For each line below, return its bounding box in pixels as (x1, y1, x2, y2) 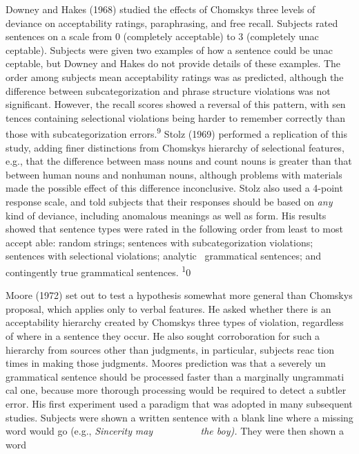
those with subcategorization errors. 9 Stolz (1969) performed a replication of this (6, 125, 347, 140)
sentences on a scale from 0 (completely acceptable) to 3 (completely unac (6, 29, 319, 44)
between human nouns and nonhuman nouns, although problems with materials (6, 167, 342, 181)
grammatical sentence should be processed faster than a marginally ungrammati (6, 369, 345, 383)
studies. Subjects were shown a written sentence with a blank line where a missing (6, 410, 353, 424)
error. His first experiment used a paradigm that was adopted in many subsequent (6, 396, 353, 410)
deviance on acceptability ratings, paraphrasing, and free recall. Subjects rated (6, 15, 338, 30)
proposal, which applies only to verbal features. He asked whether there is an (6, 301, 331, 316)
